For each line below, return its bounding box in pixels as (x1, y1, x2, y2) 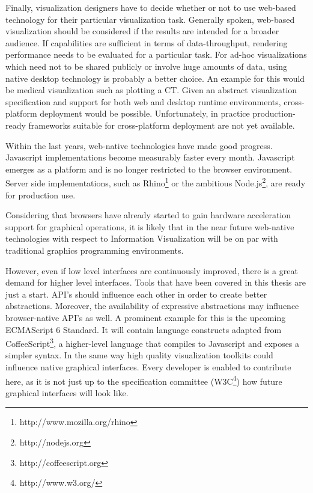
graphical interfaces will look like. (5, 386, 129, 399)
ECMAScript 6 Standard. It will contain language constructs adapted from (5, 323, 282, 335)
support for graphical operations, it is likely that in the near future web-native (5, 220, 294, 233)
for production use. (5, 188, 76, 201)
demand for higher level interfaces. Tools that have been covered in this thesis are (5, 276, 306, 289)
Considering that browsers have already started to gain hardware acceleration (5, 209, 291, 221)
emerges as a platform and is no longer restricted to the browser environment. (5, 162, 293, 175)
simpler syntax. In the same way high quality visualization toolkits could (5, 349, 273, 361)
